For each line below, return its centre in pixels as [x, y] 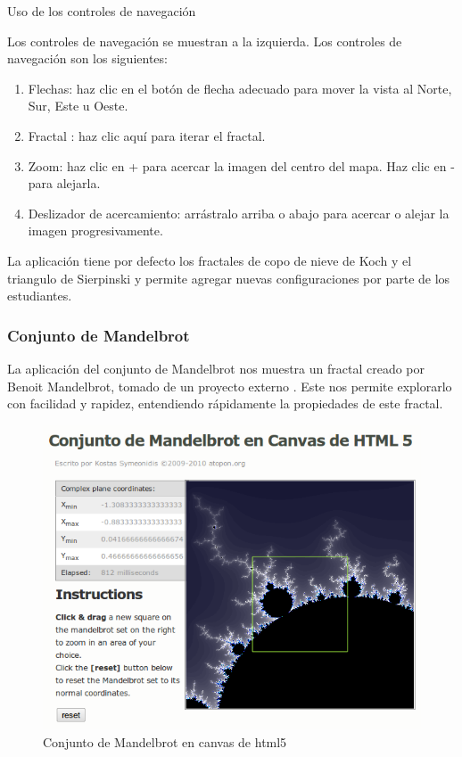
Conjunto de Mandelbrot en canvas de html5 [165, 741]
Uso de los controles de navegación [102, 11]
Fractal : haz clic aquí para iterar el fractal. [147, 135]
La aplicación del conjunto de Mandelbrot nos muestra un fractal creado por [216, 368]
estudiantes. [40, 296]
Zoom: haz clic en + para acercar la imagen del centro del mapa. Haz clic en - [241, 165]
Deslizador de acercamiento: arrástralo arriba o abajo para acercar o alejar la [239, 213]
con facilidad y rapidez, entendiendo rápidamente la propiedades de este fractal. [225, 403]
